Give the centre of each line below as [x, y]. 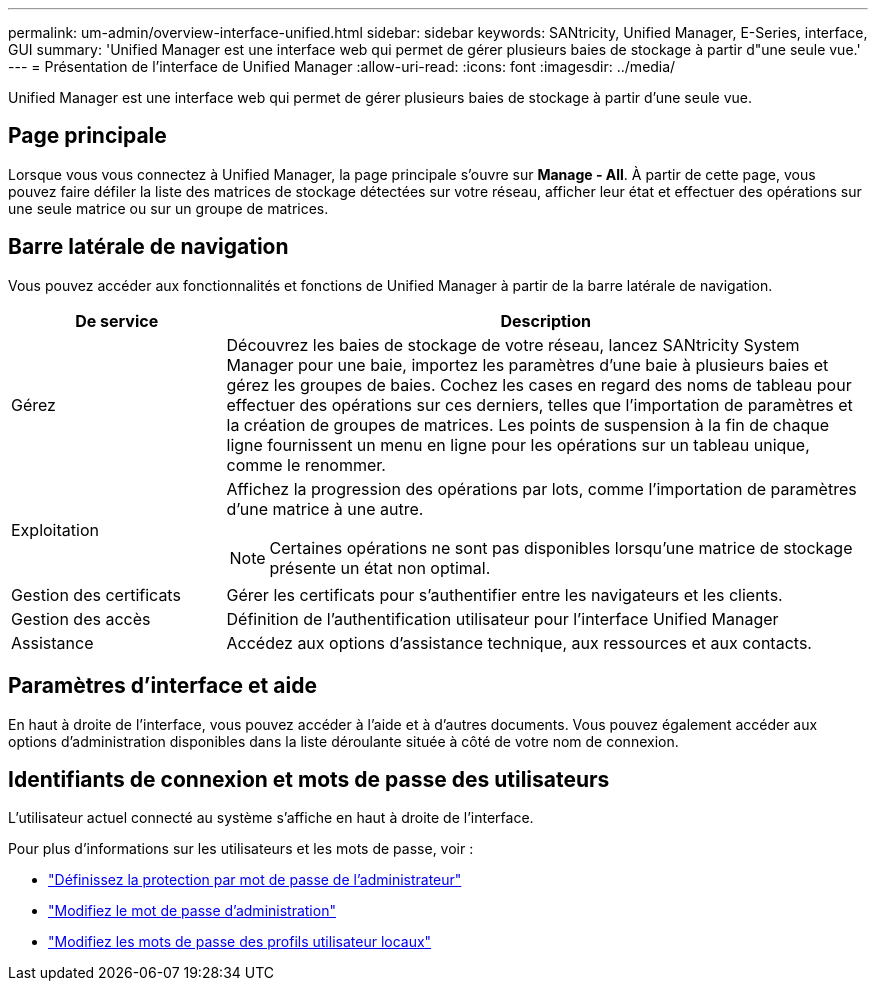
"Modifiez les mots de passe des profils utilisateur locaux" [240, 942]
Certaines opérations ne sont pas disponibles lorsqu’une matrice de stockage [561, 547]
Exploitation [55, 529]
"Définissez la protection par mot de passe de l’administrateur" [255, 880]
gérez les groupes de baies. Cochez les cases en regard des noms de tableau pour [539, 384]
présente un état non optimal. [380, 567]
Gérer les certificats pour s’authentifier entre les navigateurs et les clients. [504, 594]
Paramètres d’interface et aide [162, 686]
